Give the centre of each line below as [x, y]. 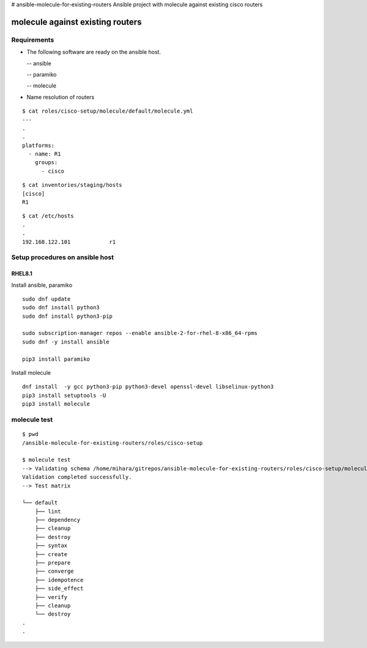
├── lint [48, 511]
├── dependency [57, 520]
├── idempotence [59, 580]
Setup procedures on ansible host [63, 257]
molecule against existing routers [76, 22]
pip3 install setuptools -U [64, 395]
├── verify [51, 597]
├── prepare [53, 563]
